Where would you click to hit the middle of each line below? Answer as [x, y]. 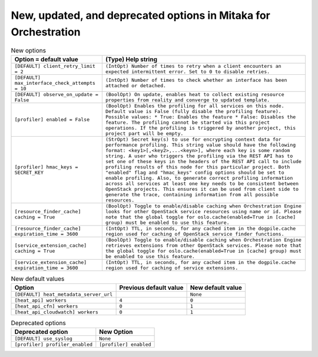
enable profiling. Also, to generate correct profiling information [199, 178]
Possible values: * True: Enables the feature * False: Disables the [201, 117]
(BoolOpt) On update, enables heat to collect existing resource [195, 94]
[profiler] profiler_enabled [54, 345]
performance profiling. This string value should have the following [201, 145]
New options [29, 50]
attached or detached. [136, 86]
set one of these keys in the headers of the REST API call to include [203, 161]
